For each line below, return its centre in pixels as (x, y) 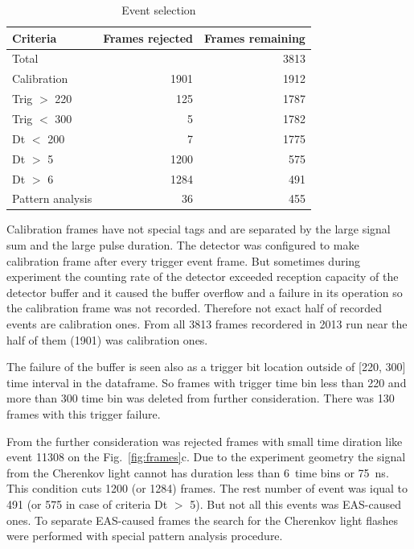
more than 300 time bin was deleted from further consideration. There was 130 (201, 398)
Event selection (159, 10)
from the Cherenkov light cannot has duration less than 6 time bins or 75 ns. (198, 472)
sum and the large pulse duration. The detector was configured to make (183, 245)
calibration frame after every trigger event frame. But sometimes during (184, 260)
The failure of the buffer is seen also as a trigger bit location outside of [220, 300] (206, 367)
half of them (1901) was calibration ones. (107, 339)
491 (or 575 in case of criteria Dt (87, 504)
